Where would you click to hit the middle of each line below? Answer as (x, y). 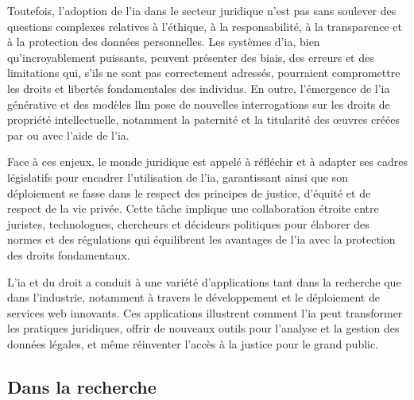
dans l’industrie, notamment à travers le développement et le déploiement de (193, 297)
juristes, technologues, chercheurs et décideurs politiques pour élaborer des (188, 223)
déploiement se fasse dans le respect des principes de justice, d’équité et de (189, 192)
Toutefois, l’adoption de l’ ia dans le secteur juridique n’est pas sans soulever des (202, 10)
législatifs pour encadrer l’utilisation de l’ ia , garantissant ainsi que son (178, 177)
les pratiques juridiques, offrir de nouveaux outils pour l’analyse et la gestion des (203, 328)
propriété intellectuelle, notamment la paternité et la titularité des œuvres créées (203, 119)
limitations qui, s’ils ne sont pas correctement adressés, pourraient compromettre (204, 73)
